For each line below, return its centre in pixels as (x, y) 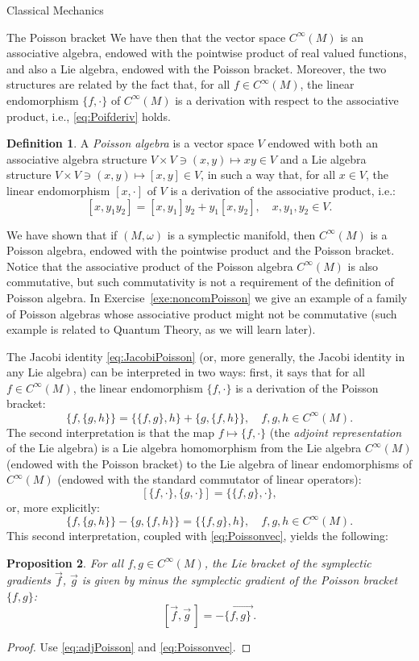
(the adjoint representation (336, 432)
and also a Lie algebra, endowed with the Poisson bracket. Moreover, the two (197, 68)
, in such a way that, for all (268, 175)
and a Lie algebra (323, 158)
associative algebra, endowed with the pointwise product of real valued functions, (207, 53)
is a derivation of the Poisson (307, 387)
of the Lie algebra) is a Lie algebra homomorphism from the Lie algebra (184, 448)
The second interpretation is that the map (111, 432)
